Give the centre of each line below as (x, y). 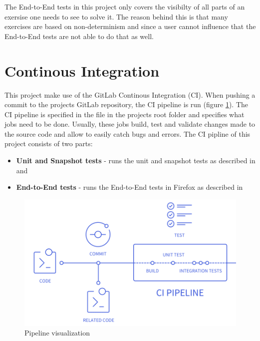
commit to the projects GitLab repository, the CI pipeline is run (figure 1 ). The (127, 104)
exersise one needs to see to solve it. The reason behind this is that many (116, 16)
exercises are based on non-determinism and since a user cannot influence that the (130, 26)
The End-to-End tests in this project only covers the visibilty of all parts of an (125, 7)
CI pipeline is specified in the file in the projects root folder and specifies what (125, 114)
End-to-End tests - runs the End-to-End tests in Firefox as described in (130, 187)
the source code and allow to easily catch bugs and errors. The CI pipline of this (128, 133)
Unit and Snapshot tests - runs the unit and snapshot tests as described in (136, 160)
